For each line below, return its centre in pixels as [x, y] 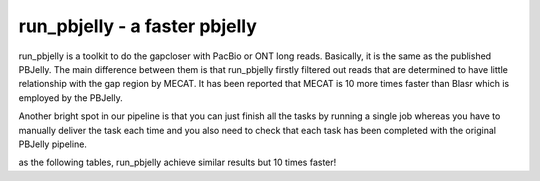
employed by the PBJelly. [71, 97]
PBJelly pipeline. [52, 144]
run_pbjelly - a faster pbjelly [137, 26]
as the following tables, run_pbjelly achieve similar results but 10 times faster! [177, 162]
